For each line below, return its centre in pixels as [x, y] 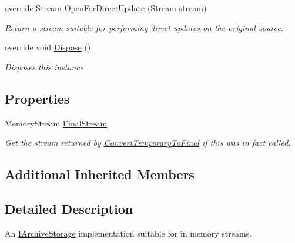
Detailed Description [69, 208]
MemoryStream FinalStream [56, 123]
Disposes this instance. [45, 66]
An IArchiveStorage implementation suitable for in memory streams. [128, 233]
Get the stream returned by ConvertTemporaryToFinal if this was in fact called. [148, 143]
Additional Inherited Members [100, 174]
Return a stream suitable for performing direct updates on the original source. [144, 27]
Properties [37, 98]
